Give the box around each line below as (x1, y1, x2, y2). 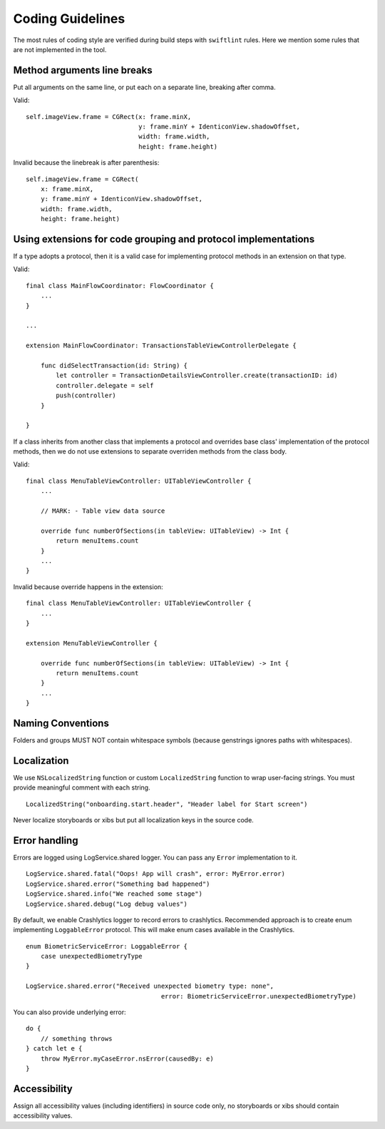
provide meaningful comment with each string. (13, 783, 150, 792)
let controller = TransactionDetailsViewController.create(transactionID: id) (56, 372, 338, 379)
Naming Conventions (13, 717, 110, 729)
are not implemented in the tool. (13, 45, 107, 53)
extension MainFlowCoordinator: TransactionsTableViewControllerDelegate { (26, 342, 297, 349)
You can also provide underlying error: (13, 1008, 126, 1016)
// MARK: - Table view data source (40, 507, 165, 515)
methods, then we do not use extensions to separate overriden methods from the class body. (13, 447, 287, 456)
